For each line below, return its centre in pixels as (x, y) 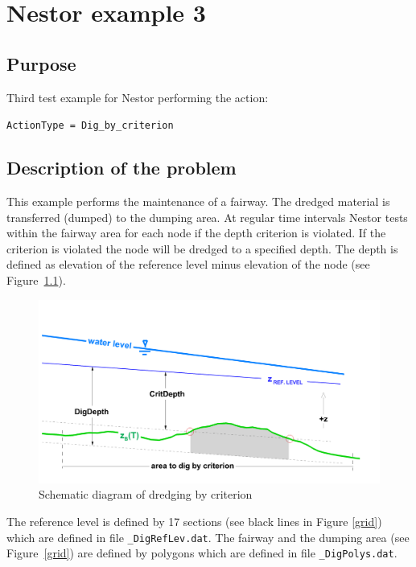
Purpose (41, 63)
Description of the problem (122, 168)
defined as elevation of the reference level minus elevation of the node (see (188, 264)
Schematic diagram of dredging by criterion (146, 494)
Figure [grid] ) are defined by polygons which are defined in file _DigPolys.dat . (202, 553)
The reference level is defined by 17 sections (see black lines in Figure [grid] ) (194, 521)
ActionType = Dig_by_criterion (90, 126)
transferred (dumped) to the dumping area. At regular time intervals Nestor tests (207, 217)
